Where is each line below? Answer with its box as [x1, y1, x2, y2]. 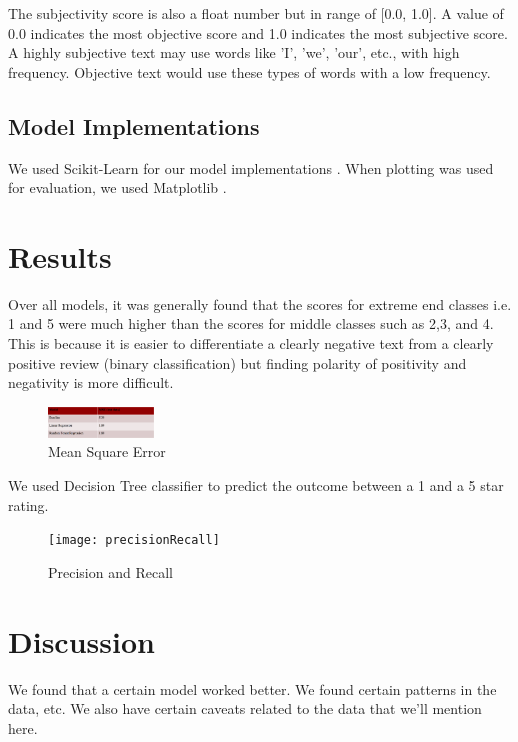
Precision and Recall [48, 561, 173, 582]
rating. [8, 494, 49, 515]
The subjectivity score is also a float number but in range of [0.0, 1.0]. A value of [8, 3, 504, 23]
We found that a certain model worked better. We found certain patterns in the [8, 678, 497, 699]
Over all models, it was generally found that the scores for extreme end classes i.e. [8, 293, 512, 314]
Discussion [8, 620, 155, 661]
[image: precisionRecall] [48, 533, 220, 548]
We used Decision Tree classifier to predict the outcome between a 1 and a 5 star [8, 474, 504, 495]
